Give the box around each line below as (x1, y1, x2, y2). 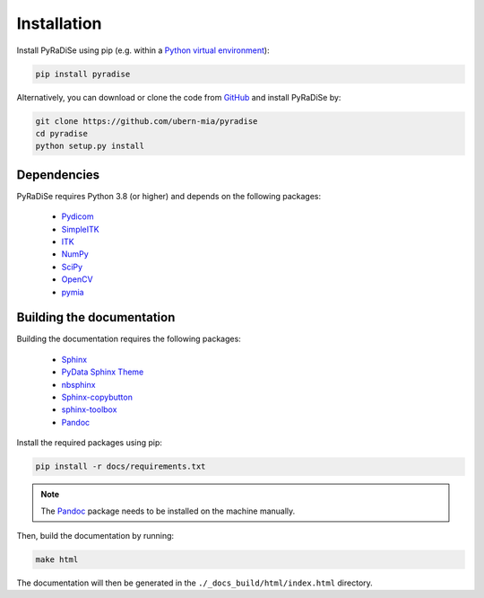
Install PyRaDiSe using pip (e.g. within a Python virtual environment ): (16, 45, 270, 56)
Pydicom (61, 211, 94, 222)
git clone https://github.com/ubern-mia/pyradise (35, 116, 258, 126)
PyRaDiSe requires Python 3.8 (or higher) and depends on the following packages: (16, 190, 322, 201)
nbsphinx (61, 379, 96, 390)
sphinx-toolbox (61, 404, 117, 415)
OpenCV (61, 274, 93, 285)
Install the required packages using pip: (16, 437, 163, 448)
